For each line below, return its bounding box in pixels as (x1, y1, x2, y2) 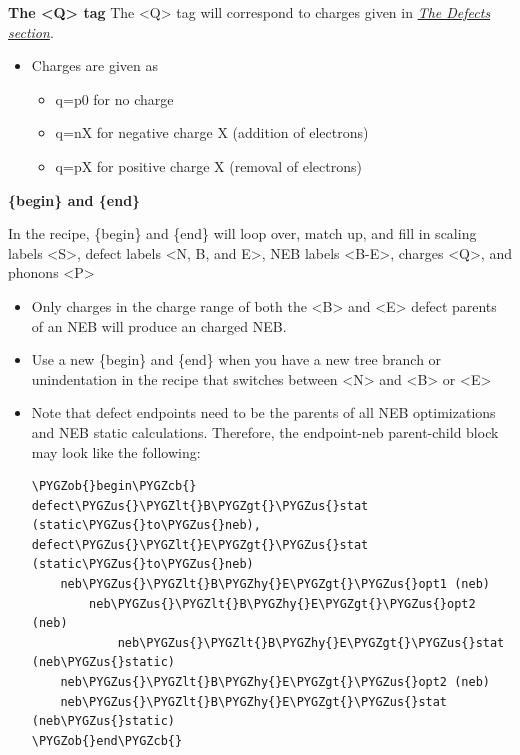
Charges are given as (31, 55, 159, 76)
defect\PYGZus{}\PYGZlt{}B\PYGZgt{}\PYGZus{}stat (31, 498, 369, 513)
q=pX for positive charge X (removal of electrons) (55, 155, 362, 176)
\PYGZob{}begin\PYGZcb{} (31, 479, 197, 494)
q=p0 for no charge (55, 88, 174, 109)
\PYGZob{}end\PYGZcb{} (31, 733, 183, 748)
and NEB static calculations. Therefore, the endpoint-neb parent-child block (31, 421, 499, 442)
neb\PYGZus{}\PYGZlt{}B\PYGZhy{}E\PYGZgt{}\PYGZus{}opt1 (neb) (60, 577, 490, 592)
